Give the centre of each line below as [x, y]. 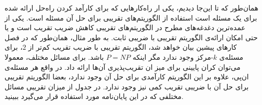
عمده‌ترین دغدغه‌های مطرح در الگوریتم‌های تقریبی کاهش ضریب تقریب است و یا [125, 27]
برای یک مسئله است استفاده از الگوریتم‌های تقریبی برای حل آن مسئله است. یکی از [131, 17]
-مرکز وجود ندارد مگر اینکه [173, 57]
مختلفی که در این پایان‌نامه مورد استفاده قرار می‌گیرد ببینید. [94, 96]
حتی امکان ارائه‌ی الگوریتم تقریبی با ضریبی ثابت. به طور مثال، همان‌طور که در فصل [131, 37]
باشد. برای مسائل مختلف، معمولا [54, 57]
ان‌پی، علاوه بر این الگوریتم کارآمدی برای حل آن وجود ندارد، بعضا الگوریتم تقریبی [127, 77]
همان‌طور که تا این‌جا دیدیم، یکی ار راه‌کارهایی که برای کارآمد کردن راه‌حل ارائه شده [132, 8]
